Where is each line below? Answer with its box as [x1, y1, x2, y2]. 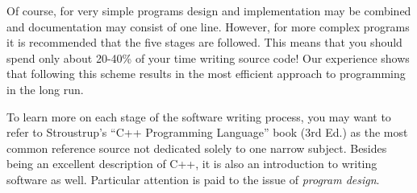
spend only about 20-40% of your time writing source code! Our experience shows [6, 49, 410, 66]
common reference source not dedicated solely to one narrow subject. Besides [6, 139, 387, 156]
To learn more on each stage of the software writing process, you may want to [6, 108, 391, 125]
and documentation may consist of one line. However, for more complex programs [6, 18, 410, 35]
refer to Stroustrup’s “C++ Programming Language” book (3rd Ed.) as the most [6, 124, 408, 141]
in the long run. [6, 80, 84, 97]
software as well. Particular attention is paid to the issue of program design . [6, 170, 380, 187]
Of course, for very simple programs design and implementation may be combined [6, 2, 411, 18]
